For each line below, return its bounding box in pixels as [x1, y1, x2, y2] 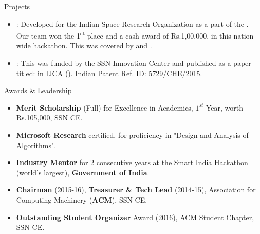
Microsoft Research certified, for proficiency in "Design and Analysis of [16, 130, 249, 140]
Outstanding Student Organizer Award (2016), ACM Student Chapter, [16, 211, 254, 222]
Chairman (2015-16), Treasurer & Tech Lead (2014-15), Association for [16, 184, 256, 195]
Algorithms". [16, 139, 57, 150]
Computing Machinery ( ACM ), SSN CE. [16, 194, 147, 205]
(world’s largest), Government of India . [16, 167, 150, 177]
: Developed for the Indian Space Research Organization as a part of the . [16, 18, 249, 29]
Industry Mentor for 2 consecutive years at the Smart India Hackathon [16, 157, 248, 168]
